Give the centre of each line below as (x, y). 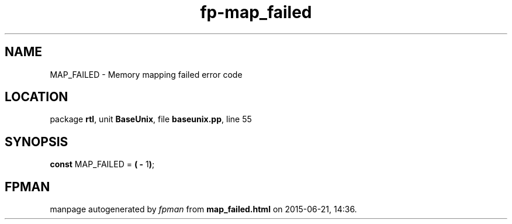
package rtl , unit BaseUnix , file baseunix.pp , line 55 (151, 119)
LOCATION (37, 97)
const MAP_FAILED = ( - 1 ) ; (102, 164)
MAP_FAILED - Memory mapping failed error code (146, 74)
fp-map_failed (256, 12)
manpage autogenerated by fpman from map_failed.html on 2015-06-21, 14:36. (203, 209)
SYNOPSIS (37, 142)
